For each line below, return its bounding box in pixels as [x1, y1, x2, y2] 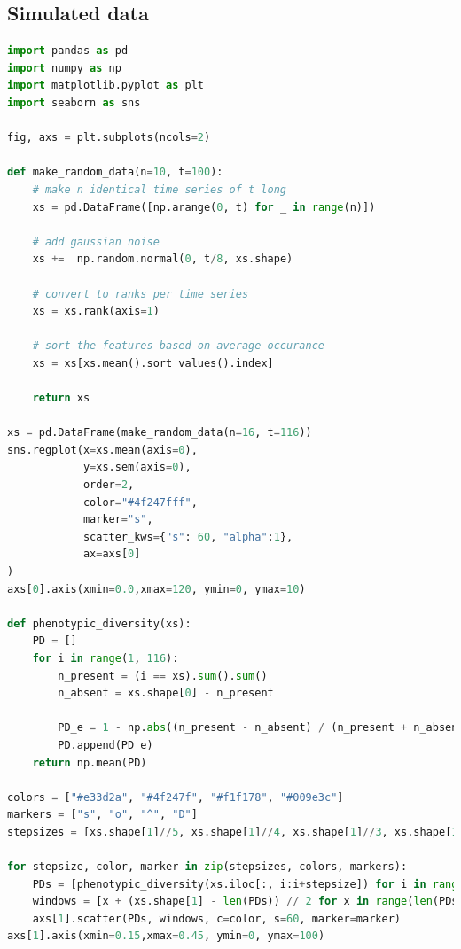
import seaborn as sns [7, 96, 141, 109]
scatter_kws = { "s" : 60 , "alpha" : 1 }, [82, 530, 293, 543]
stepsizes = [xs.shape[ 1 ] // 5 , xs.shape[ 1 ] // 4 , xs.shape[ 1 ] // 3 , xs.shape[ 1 [7, 825, 458, 838]
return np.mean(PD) [32, 756, 147, 769]
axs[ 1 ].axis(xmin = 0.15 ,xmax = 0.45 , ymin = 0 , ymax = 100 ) [7, 930, 325, 943]
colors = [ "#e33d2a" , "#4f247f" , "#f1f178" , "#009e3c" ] [7, 790, 344, 804]
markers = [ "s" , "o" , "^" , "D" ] [7, 808, 198, 821]
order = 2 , [82, 478, 135, 492]
